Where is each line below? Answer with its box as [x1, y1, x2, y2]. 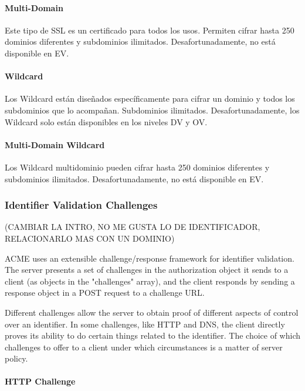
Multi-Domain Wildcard [5, 138, 105, 151]
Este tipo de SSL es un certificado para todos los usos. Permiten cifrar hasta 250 [5, 24, 294, 36]
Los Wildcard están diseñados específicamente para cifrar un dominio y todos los [5, 92, 295, 105]
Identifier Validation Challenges [5, 198, 158, 212]
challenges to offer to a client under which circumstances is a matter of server [5, 340, 283, 353]
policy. [5, 352, 28, 365]
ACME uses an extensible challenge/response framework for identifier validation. [5, 252, 294, 264]
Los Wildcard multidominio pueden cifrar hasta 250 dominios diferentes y [5, 161, 270, 173]
